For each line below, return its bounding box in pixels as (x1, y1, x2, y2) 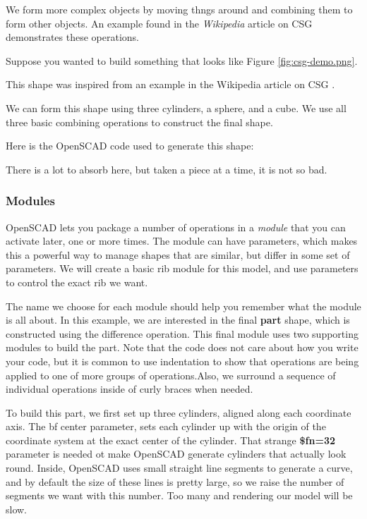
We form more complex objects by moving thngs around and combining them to (6, 2, 353, 16)
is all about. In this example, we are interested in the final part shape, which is (6, 312, 350, 327)
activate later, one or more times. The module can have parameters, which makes (6, 233, 358, 248)
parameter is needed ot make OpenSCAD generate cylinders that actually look (6, 446, 347, 461)
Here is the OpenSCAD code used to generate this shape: (6, 138, 254, 153)
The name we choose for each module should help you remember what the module (6, 298, 361, 313)
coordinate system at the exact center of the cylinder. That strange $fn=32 (6, 432, 335, 447)
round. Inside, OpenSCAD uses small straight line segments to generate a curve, (6, 460, 353, 475)
